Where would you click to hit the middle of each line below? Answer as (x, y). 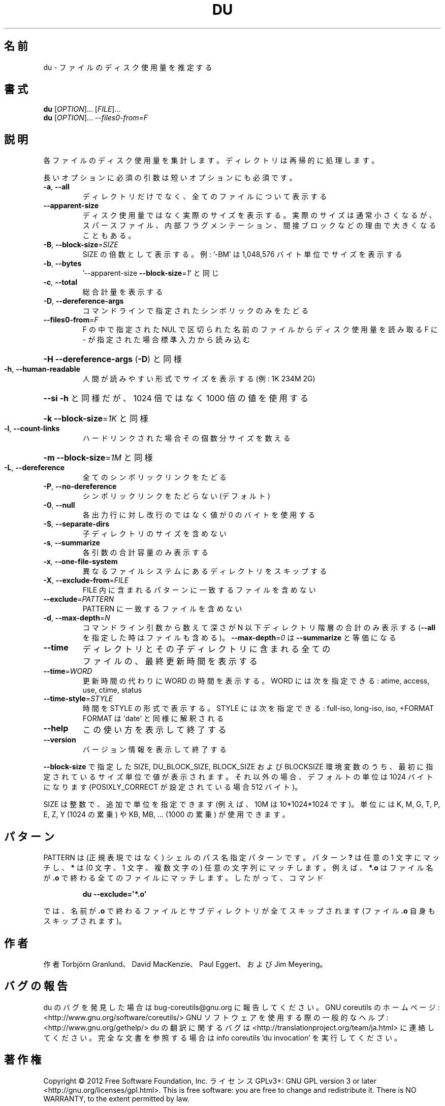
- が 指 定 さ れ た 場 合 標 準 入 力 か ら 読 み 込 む (166, 340)
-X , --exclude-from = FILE (86, 580)
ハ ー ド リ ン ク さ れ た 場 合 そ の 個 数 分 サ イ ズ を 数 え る (186, 438)
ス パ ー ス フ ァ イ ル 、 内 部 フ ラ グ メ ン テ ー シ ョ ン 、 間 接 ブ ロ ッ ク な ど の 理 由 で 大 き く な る (259, 225)
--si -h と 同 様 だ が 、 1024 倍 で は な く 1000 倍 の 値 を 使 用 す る (176, 398)
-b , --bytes (62, 264)
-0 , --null (59, 505)
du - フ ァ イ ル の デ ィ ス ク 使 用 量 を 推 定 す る (128, 67)
